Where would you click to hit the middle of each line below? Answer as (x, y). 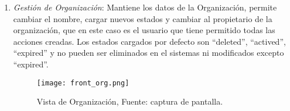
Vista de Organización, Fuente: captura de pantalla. (130, 101)
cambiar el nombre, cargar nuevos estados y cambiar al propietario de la (143, 18)
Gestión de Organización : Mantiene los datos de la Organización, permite (145, 7)
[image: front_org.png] (83, 83)
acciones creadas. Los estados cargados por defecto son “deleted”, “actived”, (149, 41)
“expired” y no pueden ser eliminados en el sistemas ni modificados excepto (149, 53)
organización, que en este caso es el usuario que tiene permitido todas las (144, 30)
